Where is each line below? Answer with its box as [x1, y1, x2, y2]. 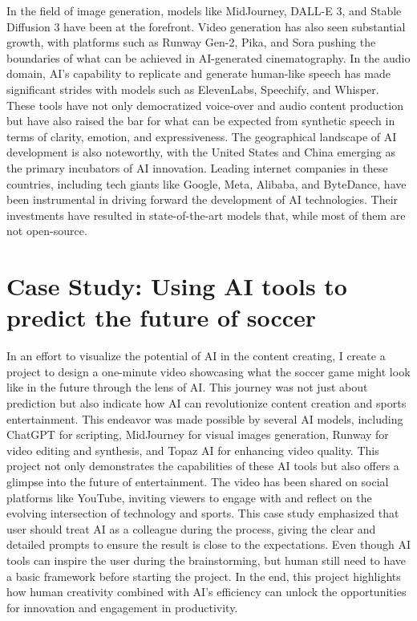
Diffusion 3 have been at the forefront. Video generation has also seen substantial [6, 18, 406, 34]
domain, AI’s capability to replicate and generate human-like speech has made [6, 65, 391, 82]
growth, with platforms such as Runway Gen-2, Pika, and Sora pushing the [6, 34, 376, 51]
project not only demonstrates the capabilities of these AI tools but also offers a [6, 457, 399, 474]
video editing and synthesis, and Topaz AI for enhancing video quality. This [6, 441, 379, 458]
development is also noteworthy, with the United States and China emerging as [6, 144, 395, 160]
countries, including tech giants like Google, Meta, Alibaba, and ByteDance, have [6, 175, 407, 192]
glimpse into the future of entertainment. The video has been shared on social [6, 473, 389, 489]
